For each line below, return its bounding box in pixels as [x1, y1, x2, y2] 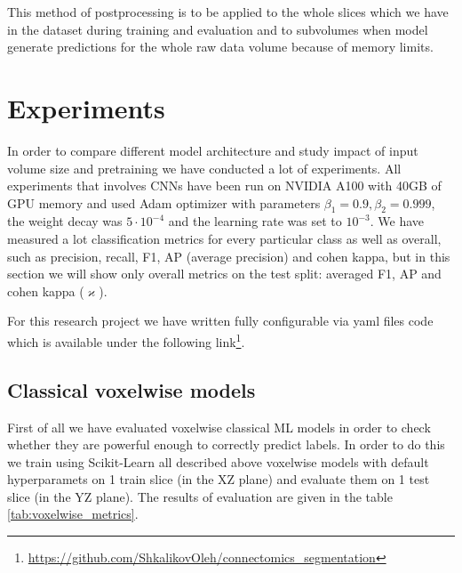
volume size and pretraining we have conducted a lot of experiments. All [7, 158, 402, 177]
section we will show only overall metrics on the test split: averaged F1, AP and [7, 264, 442, 283]
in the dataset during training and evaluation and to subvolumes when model [7, 20, 428, 38]
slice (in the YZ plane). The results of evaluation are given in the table [7, 487, 393, 505]
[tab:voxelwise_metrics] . [7, 504, 139, 523]
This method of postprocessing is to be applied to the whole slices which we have [7, 3, 449, 20]
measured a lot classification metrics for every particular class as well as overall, [7, 230, 442, 248]
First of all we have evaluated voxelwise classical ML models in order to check [7, 417, 431, 436]
